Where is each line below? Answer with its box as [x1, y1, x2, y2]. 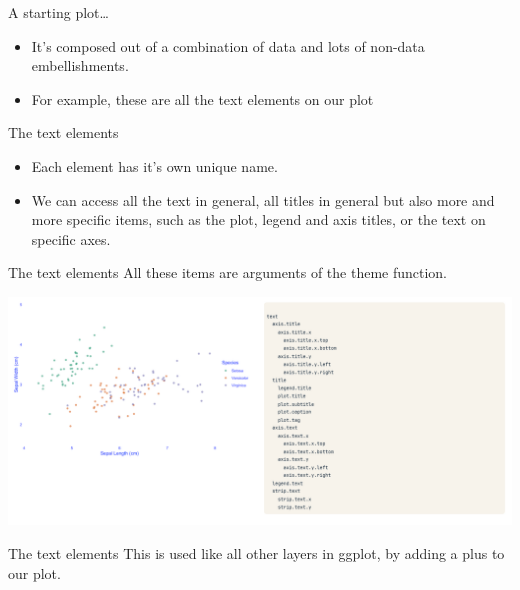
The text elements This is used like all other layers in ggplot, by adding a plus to [8, 542, 505, 563]
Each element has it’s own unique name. [31, 155, 278, 176]
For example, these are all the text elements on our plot [31, 88, 374, 109]
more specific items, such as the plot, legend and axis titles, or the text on [31, 209, 486, 230]
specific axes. [31, 228, 111, 249]
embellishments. [31, 55, 129, 76]
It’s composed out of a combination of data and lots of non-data [31, 35, 425, 56]
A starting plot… [8, 2, 109, 22]
